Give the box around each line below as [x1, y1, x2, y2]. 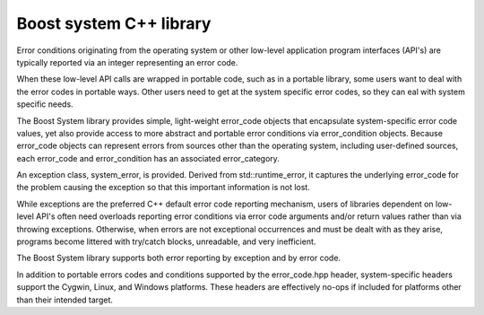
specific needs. [16, 99, 73, 109]
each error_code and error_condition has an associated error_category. [16, 153, 280, 163]
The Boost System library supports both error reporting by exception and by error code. [16, 252, 341, 264]
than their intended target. [16, 294, 114, 305]
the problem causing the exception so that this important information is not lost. [16, 182, 311, 193]
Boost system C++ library [16, 13, 212, 33]
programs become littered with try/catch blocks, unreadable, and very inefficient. [16, 236, 316, 247]
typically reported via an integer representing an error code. [16, 57, 238, 67]
